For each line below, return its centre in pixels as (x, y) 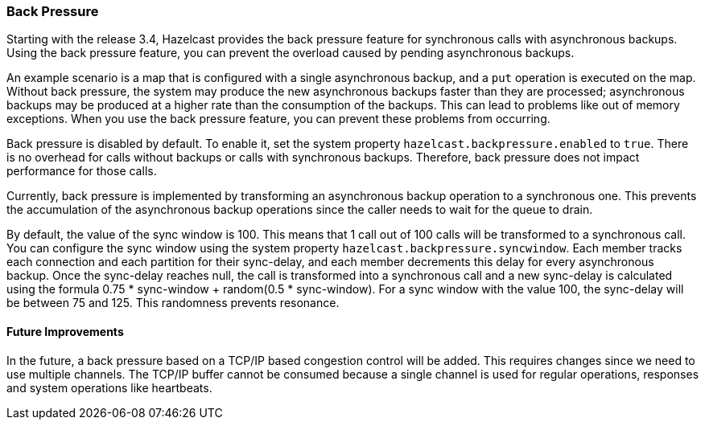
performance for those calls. (82, 171)
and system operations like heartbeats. (109, 387)
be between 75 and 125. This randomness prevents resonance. (173, 303)
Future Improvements (65, 331)
